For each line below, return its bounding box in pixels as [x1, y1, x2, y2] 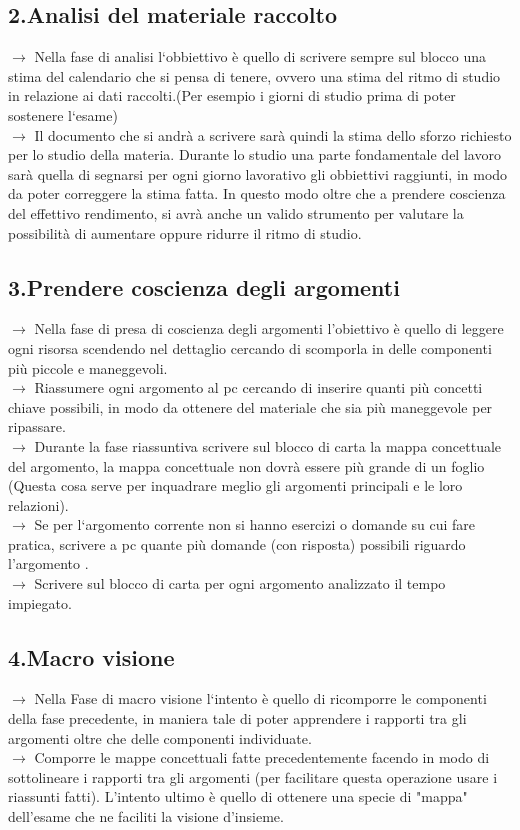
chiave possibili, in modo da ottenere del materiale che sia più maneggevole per [8, 396, 493, 417]
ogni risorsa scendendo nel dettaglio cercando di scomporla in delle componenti [8, 337, 492, 358]
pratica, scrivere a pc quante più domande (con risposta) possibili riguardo [8, 533, 466, 554]
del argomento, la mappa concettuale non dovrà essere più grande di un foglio [8, 455, 485, 476]
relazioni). [8, 494, 69, 515]
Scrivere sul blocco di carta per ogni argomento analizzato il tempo [34, 573, 446, 594]
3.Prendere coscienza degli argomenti [8, 271, 400, 302]
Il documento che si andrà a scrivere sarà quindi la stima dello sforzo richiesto [34, 124, 512, 145]
